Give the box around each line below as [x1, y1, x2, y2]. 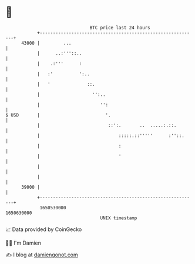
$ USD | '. [5, 112, 111, 118]
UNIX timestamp [100, 215, 137, 221]
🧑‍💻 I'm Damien [5, 239, 42, 246]
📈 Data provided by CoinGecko [5, 226, 82, 233]
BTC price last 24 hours [89, 25, 150, 31]
